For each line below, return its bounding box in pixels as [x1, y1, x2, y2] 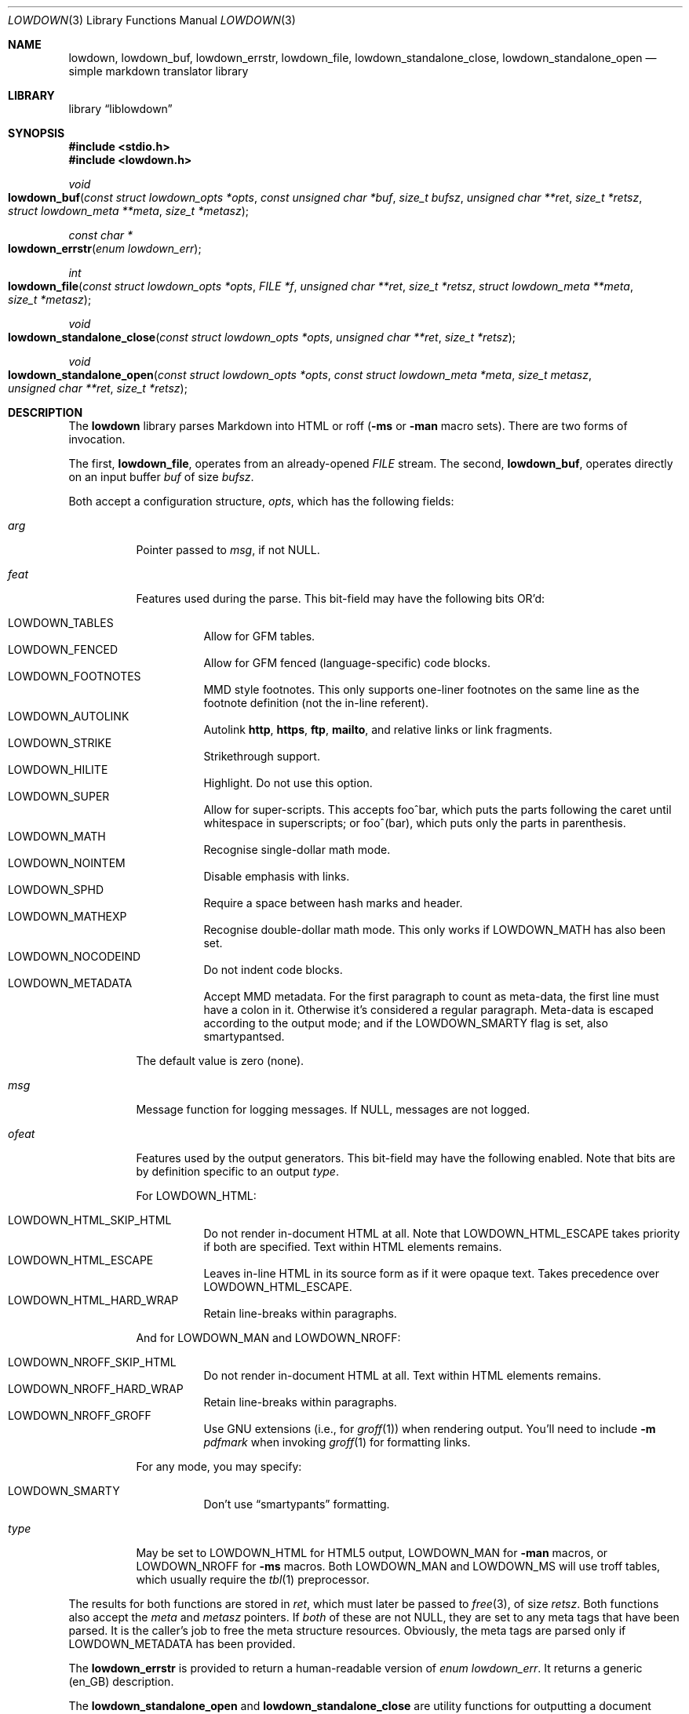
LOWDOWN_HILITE [8, 763, 108, 776]
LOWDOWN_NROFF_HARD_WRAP [8, 1382, 184, 1395]
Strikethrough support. [203, 749, 320, 763]
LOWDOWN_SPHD [8, 883, 104, 896]
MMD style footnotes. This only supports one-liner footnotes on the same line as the [203, 683, 640, 696]
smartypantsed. [203, 1030, 285, 1043]
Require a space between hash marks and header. [203, 896, 463, 910]
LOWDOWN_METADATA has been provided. [68, 1637, 296, 1650]
